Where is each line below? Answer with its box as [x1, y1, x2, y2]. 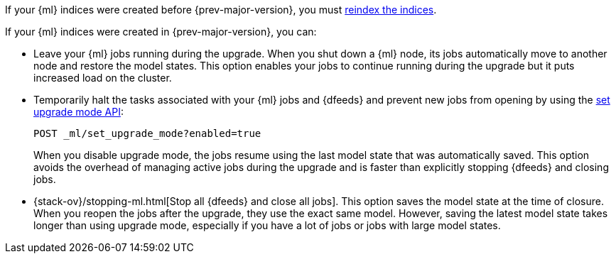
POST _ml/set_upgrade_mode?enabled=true [33, 128, 261, 139]
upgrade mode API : [33, 106, 124, 118]
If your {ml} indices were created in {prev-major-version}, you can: [5, 26, 317, 38]
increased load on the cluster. [33, 72, 172, 84]
